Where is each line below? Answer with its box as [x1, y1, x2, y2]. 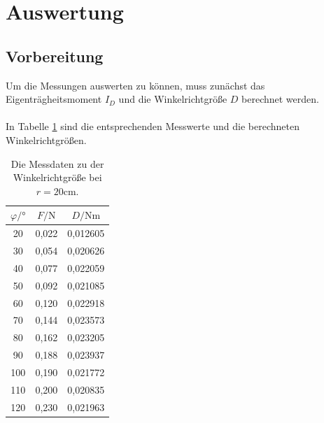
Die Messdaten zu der [10, 156, 104, 171]
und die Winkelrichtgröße [118, 92, 227, 106]
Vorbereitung [6, 45, 104, 66]
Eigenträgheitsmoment [6, 92, 102, 106]
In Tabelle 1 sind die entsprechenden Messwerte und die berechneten [6, 119, 300, 134]
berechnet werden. [241, 92, 319, 106]
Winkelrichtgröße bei [13, 170, 102, 185]
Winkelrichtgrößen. [6, 132, 87, 147]
